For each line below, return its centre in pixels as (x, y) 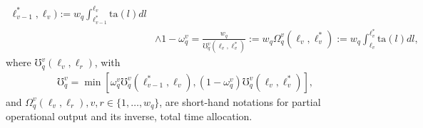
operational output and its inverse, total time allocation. (129, 116)
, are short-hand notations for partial (240, 101)
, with (107, 62)
